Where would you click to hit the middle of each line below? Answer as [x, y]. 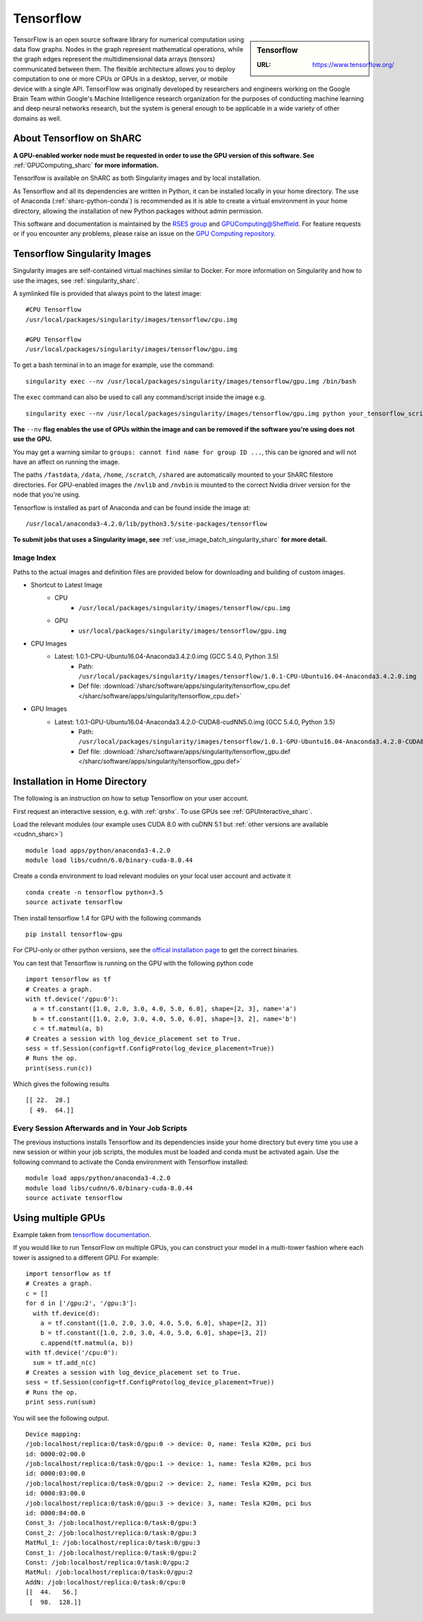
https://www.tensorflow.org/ [354, 64]
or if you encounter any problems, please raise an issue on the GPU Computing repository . [145, 233]
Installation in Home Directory [80, 782]
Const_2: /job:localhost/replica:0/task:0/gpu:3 [111, 1533]
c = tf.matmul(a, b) [68, 1029]
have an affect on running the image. [66, 462]
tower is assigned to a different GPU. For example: [86, 1257]
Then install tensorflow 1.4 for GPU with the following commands [107, 918]
